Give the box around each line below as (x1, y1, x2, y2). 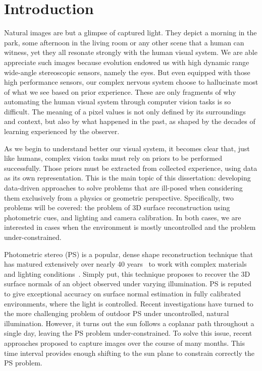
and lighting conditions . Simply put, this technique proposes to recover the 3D (4, 268, 250, 279)
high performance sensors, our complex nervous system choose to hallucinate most (4, 77, 258, 87)
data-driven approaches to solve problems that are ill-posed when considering (4, 182, 243, 193)
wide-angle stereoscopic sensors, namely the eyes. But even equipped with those (4, 67, 250, 77)
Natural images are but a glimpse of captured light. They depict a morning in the (4, 27, 257, 38)
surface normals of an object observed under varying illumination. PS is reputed (4, 278, 252, 289)
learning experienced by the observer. (4, 126, 120, 137)
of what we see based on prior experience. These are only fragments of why (4, 86, 236, 97)
